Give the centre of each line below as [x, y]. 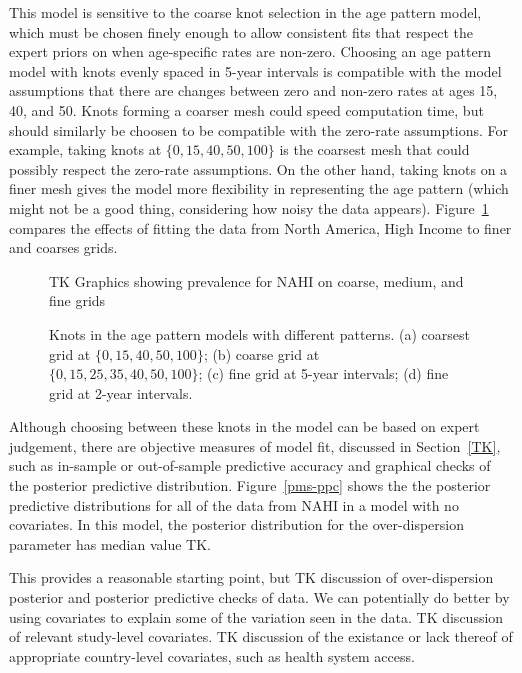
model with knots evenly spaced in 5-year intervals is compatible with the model [255, 70]
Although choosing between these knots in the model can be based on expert [244, 426]
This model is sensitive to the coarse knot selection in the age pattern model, [245, 12]
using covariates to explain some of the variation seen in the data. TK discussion [256, 616]
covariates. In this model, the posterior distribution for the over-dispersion [236, 524]
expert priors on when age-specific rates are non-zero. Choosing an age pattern [250, 51]
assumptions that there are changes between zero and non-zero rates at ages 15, [253, 90]
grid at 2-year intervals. [121, 392]
